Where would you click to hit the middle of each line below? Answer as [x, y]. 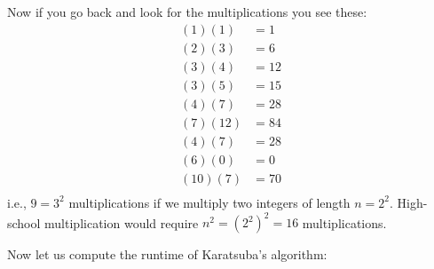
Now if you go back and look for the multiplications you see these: [187, 12]
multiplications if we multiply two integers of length [209, 202]
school [24, 222]
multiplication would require [122, 222]
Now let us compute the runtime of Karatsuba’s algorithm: [167, 254]
